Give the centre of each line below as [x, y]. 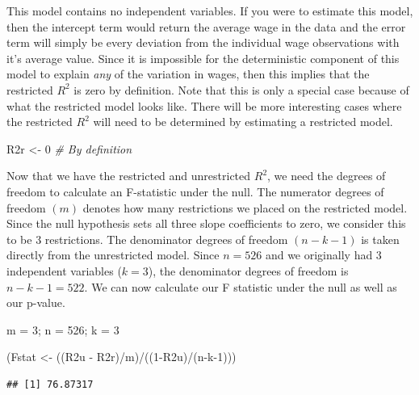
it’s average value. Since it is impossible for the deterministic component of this [203, 58]
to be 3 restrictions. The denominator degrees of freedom [147, 239]
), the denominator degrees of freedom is [248, 270]
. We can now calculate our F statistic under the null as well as [241, 286]
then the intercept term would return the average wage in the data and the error [206, 26]
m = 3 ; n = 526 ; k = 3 [63, 329]
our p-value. [36, 303]
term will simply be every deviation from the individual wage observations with [203, 42]
